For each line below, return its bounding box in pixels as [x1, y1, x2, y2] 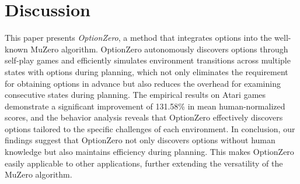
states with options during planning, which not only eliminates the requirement [5, 65, 288, 77]
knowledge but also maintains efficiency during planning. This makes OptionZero [5, 146, 294, 158]
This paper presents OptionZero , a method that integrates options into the [5, 31, 272, 44]
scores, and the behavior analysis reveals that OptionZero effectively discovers [5, 111, 283, 123]
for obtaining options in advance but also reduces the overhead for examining [5, 77, 281, 89]
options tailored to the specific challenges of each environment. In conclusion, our [5, 122, 295, 135]
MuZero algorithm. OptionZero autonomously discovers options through [30, 43, 288, 55]
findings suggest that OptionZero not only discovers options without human [5, 134, 275, 146]
